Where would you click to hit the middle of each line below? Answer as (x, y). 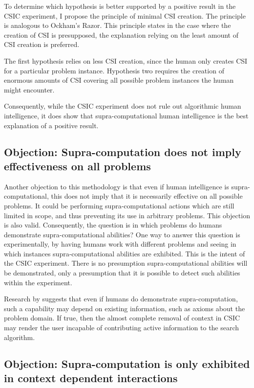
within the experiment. (38, 282)
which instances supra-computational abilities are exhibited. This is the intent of (125, 253)
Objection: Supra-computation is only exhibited (127, 363)
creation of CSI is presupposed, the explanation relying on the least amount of (121, 34)
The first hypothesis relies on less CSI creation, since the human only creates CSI (126, 60)
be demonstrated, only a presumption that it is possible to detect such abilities (122, 273)
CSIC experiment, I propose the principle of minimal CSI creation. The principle (125, 15)
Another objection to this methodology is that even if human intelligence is (116, 186)
